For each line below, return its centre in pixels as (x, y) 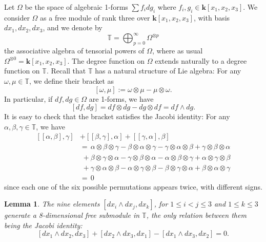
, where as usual (177, 51)
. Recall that (66, 71)
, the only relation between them (196, 215)
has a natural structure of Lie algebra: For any (168, 71)
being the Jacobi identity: (43, 225)
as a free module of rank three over (95, 17)
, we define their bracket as (72, 81)
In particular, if (28, 98)
